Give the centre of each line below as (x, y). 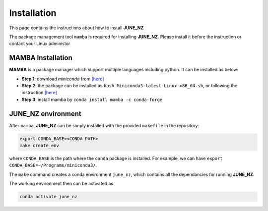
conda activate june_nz (49, 197)
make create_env (39, 146)
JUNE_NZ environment (45, 114)
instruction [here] (39, 93)
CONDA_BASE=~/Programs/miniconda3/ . (53, 165)
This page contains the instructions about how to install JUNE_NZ (76, 28)
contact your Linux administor (40, 44)
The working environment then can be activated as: (62, 184)
